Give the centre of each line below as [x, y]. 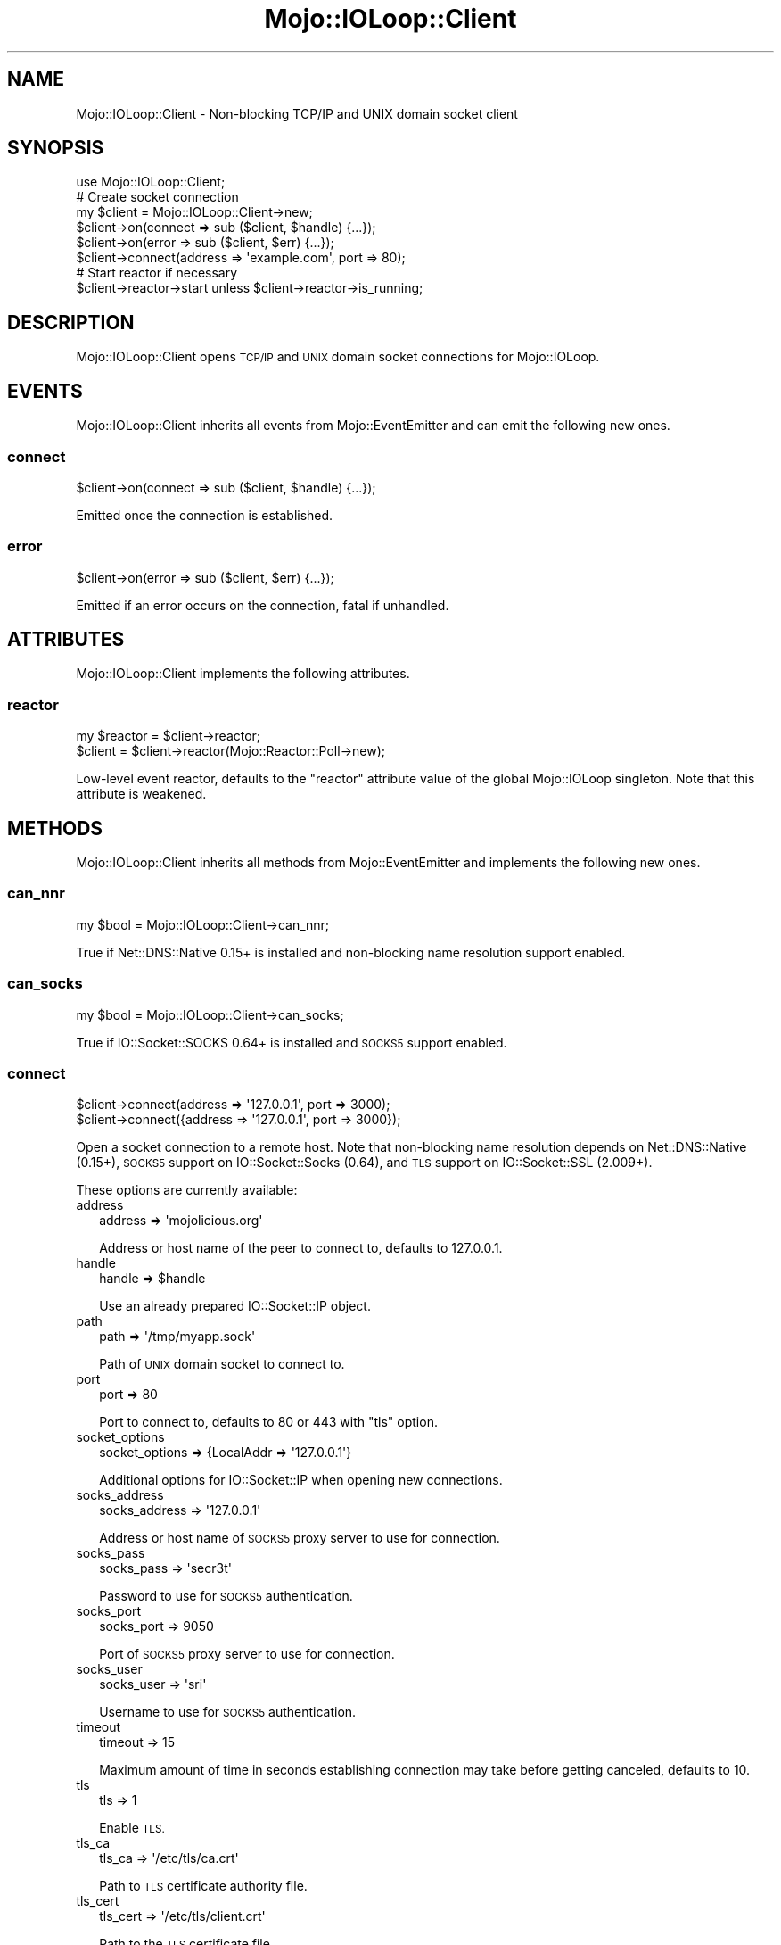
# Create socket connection [157, 197]
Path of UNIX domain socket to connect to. [222, 1364]
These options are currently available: [187, 1190]
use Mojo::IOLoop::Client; [151, 182]
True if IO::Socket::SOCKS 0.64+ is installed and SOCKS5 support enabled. [292, 1042]
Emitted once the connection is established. [205, 515]
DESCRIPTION [71, 322]
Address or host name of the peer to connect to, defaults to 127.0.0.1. [301, 1248]
